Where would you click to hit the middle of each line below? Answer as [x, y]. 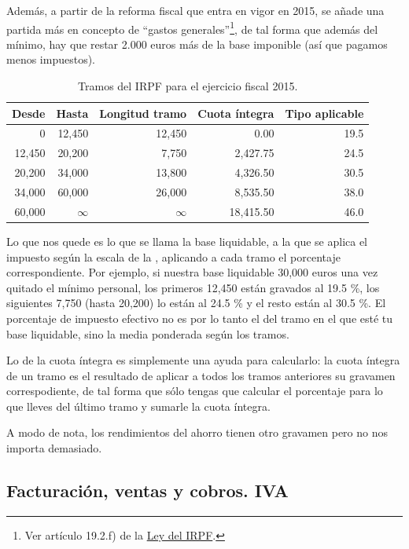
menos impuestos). [51, 59]
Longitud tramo [143, 113]
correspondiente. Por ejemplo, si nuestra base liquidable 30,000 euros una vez [192, 272]
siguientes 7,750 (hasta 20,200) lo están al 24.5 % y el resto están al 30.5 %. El [196, 303]
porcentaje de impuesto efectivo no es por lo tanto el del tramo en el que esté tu [200, 318]
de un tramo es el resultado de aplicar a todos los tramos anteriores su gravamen [201, 375]
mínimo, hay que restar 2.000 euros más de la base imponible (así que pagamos [197, 44]
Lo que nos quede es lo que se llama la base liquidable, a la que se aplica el [187, 241]
